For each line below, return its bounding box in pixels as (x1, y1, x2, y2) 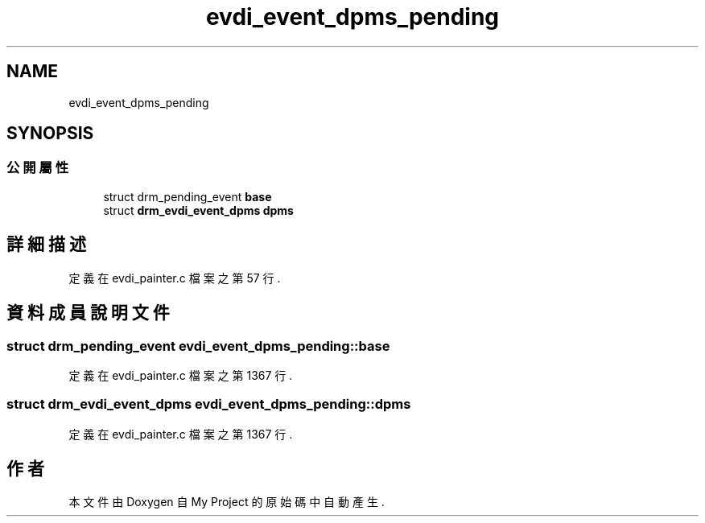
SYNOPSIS (6, 123, 94, 144)
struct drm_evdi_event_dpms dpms (103, 203, 294, 217)
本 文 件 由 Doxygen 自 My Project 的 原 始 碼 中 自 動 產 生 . (68, 495, 385, 509)
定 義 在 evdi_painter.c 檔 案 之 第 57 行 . (68, 270, 281, 285)
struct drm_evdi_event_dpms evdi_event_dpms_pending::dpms (6, 396, 411, 413)
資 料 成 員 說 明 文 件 (6, 303, 170, 323)
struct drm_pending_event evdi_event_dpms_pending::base (6, 337, 390, 354)
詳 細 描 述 (6, 234, 86, 255)
